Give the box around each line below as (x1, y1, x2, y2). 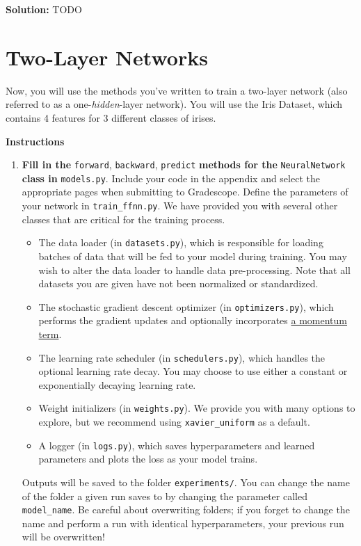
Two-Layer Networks (6, 42, 208, 71)
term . (38, 326, 62, 341)
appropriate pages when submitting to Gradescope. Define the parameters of (22, 184, 348, 199)
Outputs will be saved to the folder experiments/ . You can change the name (22, 474, 350, 489)
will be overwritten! (22, 529, 105, 544)
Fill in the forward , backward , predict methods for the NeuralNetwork (22, 157, 346, 172)
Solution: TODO (6, 2, 82, 16)
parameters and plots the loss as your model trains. (38, 451, 258, 466)
